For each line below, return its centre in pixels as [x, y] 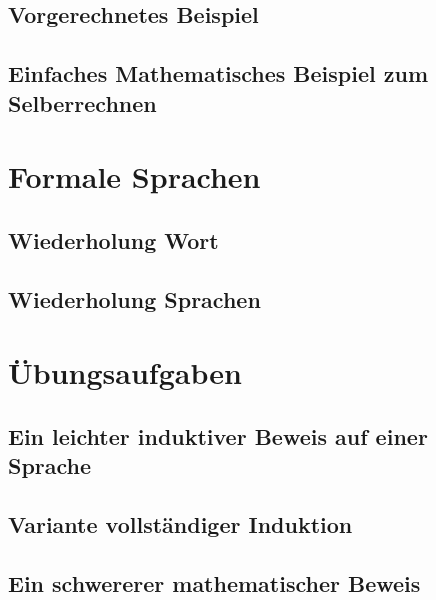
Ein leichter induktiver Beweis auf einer [218, 435]
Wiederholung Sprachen [134, 298]
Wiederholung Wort [113, 239]
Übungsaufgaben [125, 372]
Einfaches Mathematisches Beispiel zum [218, 73]
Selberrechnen [82, 102]
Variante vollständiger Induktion [180, 523]
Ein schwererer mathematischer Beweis [214, 582]
